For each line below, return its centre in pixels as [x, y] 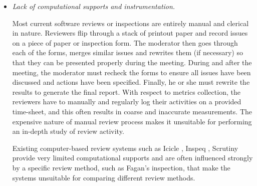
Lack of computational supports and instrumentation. [94, 6]
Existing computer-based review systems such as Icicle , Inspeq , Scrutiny [125, 148]
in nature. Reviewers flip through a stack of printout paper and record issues [130, 33]
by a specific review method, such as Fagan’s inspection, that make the [121, 167]
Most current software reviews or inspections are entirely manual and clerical [131, 23]
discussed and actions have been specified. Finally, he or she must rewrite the [131, 82]
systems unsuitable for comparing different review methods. [104, 177]
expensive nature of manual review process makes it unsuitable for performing [132, 121]
